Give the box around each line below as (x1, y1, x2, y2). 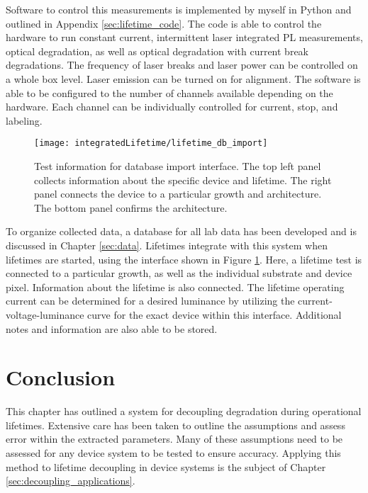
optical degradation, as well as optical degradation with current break (6, 43, 308, 58)
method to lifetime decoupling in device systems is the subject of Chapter (6, 459, 326, 474)
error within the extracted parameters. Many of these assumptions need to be (6, 431, 343, 446)
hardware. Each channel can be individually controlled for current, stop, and (6, 99, 338, 114)
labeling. (6, 113, 43, 127)
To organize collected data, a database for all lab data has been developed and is (6, 224, 357, 239)
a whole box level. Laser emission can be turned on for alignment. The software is (6, 71, 361, 86)
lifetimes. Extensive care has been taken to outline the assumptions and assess (6, 417, 345, 432)
